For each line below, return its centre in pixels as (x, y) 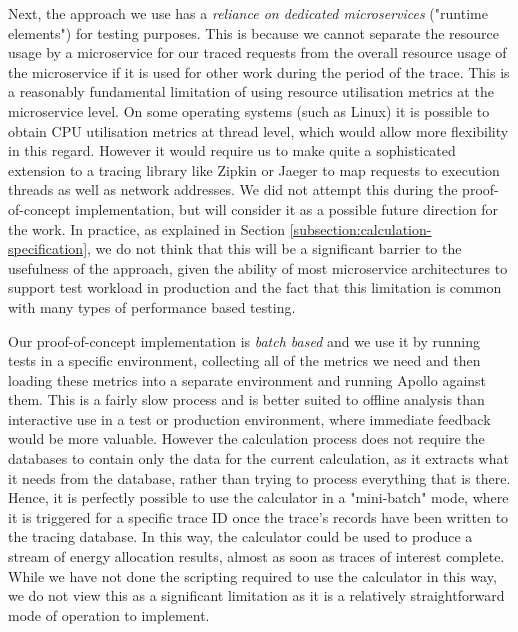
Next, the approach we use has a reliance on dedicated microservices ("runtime (248, 13)
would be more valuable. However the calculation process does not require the (246, 438)
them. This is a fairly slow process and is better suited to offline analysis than (246, 399)
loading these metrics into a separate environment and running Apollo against (247, 379)
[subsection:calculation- (360, 228)
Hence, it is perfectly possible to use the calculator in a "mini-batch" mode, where (258, 497)
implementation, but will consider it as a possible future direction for (287, 208)
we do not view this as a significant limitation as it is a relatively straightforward (256, 595)
